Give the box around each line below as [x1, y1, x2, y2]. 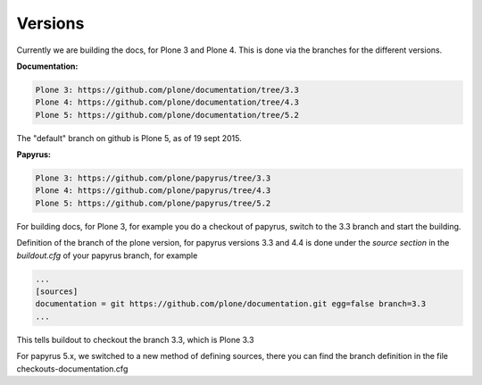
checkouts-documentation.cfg [16, 363, 129, 374]
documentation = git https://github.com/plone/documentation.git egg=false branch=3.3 [35, 299, 427, 309]
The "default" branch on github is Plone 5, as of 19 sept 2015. [16, 132, 243, 143]
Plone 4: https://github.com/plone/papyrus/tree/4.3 [35, 186, 271, 196]
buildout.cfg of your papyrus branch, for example [16, 250, 198, 261]
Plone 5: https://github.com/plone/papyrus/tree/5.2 [35, 197, 271, 208]
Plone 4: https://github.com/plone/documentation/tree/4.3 [35, 97, 299, 107]
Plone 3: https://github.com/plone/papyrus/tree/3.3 [35, 173, 271, 183]
